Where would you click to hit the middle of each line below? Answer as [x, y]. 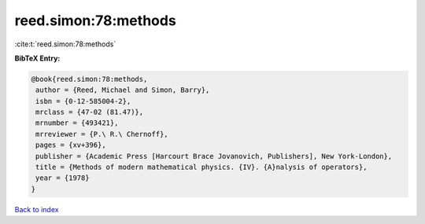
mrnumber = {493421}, [77, 123]
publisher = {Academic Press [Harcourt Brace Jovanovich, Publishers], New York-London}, [214, 156]
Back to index [37, 209]
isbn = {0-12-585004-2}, [83, 101]
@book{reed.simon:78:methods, [89, 79]
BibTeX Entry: [37, 58]
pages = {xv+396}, [71, 145]
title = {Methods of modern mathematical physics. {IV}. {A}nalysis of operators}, [201, 167]
